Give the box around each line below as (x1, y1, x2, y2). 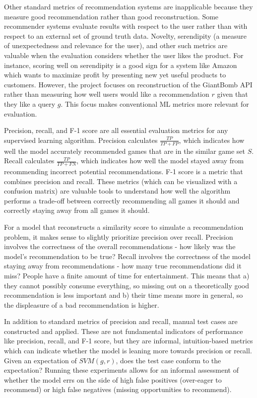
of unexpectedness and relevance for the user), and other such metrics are (4, 40, 228, 51)
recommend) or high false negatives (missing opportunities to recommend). (4, 384, 232, 395)
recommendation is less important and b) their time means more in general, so (4, 290, 243, 300)
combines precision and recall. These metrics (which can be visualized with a (4, 176, 238, 186)
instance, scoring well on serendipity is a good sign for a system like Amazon (4, 60, 237, 70)
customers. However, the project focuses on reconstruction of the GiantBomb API (4, 79, 253, 89)
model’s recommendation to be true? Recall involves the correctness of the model (4, 251, 251, 261)
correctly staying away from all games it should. (4, 205, 150, 215)
